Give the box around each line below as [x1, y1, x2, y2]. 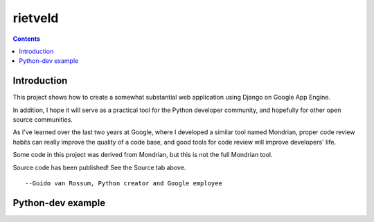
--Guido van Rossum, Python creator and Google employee [25, 179, 223, 187]
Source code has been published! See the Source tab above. [12, 163, 186, 172]
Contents [12, 35, 41, 43]
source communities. [12, 115, 73, 124]
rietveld [12, 10, 59, 26]
